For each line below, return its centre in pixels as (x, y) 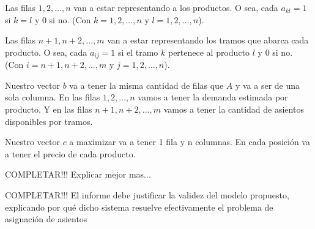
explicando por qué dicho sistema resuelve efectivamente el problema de (139, 207)
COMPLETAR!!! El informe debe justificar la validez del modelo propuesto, (147, 194)
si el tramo (138, 52)
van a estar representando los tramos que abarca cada (208, 40)
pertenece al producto (209, 52)
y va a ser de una (268, 85)
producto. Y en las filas (49, 109)
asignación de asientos (46, 219)
